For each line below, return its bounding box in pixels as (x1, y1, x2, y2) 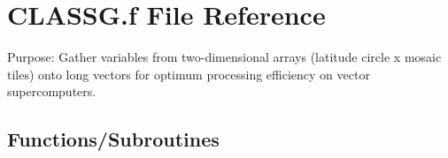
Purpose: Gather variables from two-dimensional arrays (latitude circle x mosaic (7, 48, 442, 66)
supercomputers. (7, 82, 97, 101)
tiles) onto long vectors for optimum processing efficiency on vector (7, 64, 370, 83)
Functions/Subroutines (7, 125, 220, 153)
